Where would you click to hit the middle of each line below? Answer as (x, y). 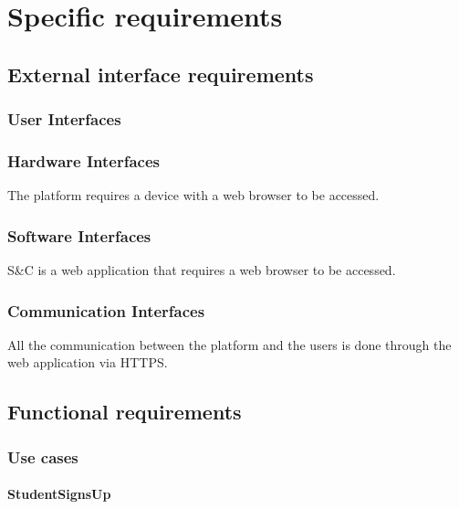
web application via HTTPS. (88, 362)
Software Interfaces (79, 235)
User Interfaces (64, 119)
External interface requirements (161, 74)
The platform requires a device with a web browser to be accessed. (193, 195)
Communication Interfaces (106, 310)
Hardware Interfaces (83, 160)
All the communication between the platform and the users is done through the (229, 344)
